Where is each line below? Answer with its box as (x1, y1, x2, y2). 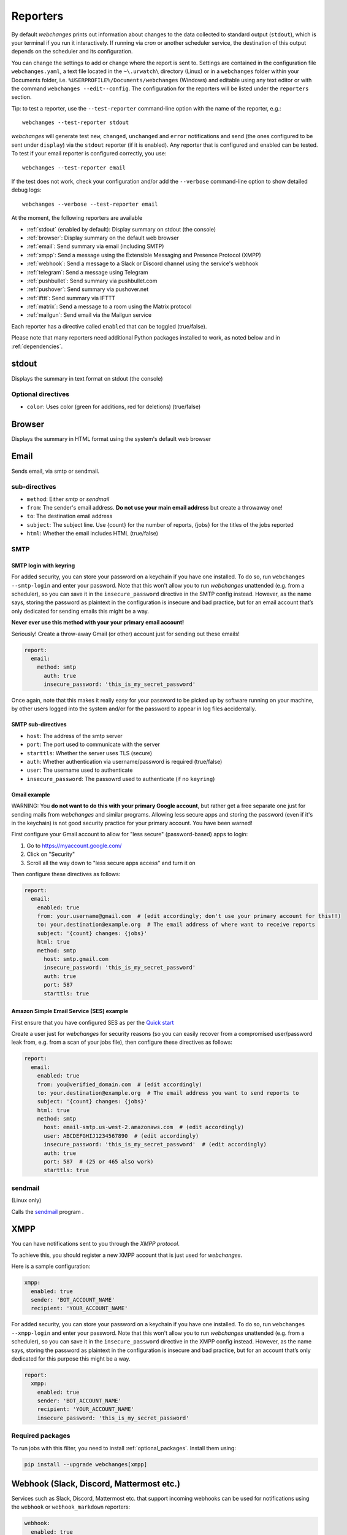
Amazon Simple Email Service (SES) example (11, 1008, 129, 1015)
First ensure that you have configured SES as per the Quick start (11, 1019, 174, 1026)
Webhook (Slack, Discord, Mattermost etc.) (11, 1479, 181, 1489)
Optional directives (11, 390, 70, 398)
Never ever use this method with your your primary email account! (11, 619, 185, 626)
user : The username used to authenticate (26, 766, 133, 774)
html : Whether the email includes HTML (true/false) (26, 530, 159, 537)
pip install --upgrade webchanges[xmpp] (24, 1461, 147, 1467)
